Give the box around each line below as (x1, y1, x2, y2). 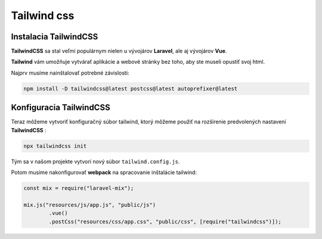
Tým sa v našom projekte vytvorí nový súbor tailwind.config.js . (11, 158, 180, 165)
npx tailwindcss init (23, 142, 87, 149)
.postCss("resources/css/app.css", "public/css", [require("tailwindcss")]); (48, 218, 281, 225)
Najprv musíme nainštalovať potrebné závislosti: (11, 69, 129, 76)
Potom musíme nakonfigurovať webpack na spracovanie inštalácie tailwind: (11, 169, 197, 176)
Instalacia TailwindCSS (11, 32, 98, 42)
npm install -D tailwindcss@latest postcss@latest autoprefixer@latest (23, 85, 238, 92)
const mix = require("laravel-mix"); (23, 185, 134, 192)
